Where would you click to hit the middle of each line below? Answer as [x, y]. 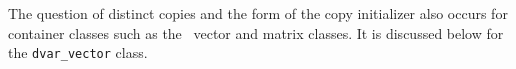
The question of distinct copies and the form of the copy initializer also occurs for [258, 13]
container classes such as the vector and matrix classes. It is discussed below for [256, 32]
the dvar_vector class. [78, 52]
